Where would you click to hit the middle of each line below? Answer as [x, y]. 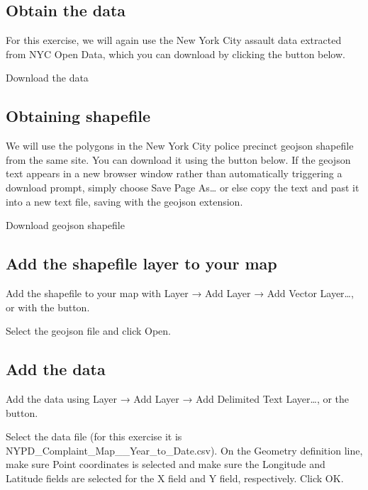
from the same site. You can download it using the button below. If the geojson [178, 159]
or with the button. [48, 307]
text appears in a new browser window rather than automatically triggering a [174, 173]
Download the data [47, 78]
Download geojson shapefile [65, 225]
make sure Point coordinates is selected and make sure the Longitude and [166, 464]
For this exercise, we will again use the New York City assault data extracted [174, 40]
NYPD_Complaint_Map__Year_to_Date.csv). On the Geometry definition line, [184, 450]
